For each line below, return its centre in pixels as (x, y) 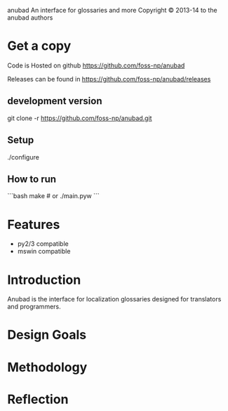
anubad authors (30, 18)
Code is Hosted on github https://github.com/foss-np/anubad (96, 65)
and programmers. (34, 307)
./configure (24, 157)
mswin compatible (44, 252)
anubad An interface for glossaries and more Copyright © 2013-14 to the (112, 10)
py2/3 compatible (43, 244)
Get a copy (39, 46)
